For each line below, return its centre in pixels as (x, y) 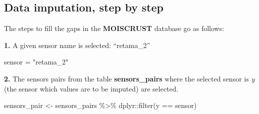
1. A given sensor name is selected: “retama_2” (77, 45)
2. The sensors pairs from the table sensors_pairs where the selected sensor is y (129, 78)
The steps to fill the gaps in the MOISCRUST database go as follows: (114, 28)
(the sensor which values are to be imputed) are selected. (91, 88)
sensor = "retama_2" (36, 62)
